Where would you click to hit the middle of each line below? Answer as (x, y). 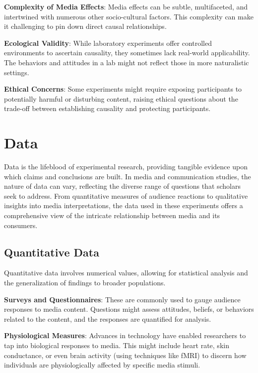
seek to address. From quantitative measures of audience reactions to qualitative (126, 195)
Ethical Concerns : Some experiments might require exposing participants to (123, 89)
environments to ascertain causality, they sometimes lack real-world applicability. (127, 53)
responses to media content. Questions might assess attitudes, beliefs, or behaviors (129, 309)
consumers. (21, 225)
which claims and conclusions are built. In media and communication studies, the (128, 176)
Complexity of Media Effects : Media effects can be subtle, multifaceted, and (126, 6)
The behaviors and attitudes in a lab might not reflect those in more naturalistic (127, 62)
